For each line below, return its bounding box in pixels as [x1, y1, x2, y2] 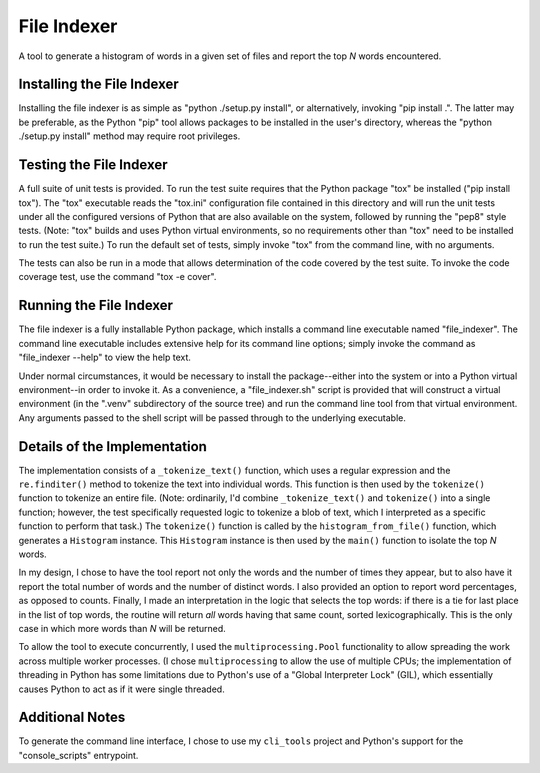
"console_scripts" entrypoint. [18, 749, 139, 761]
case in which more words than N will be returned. [18, 622, 227, 634]
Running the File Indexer [18, 297, 174, 314]
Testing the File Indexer [18, 156, 168, 174]
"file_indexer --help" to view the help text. [18, 351, 192, 364]
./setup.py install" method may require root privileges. [18, 130, 241, 142]
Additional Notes [18, 709, 126, 726]
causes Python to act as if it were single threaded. [18, 683, 225, 695]
